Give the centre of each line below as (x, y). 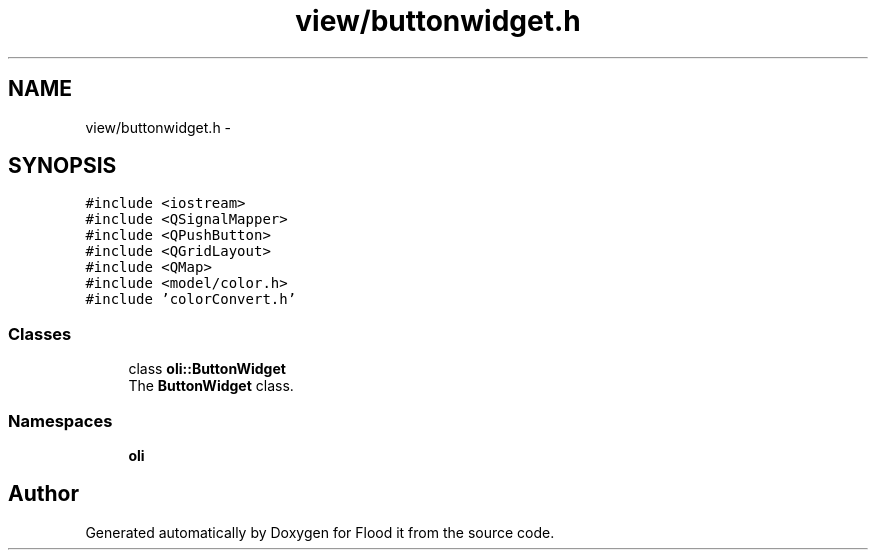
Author (43, 494)
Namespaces (60, 420)
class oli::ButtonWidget (207, 369)
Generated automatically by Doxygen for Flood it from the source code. (320, 532)
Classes (40, 333)
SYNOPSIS (62, 166)
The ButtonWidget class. (211, 386)
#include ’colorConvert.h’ (191, 299)
